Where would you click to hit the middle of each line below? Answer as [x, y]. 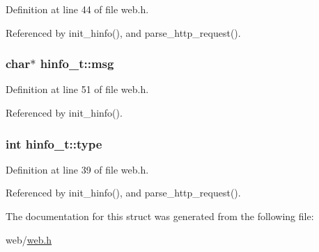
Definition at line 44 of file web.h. [77, 9]
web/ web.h [29, 239]
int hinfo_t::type [54, 143]
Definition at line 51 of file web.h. [77, 89]
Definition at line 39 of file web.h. [77, 169]
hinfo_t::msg [77, 64]
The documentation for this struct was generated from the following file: [160, 216]
